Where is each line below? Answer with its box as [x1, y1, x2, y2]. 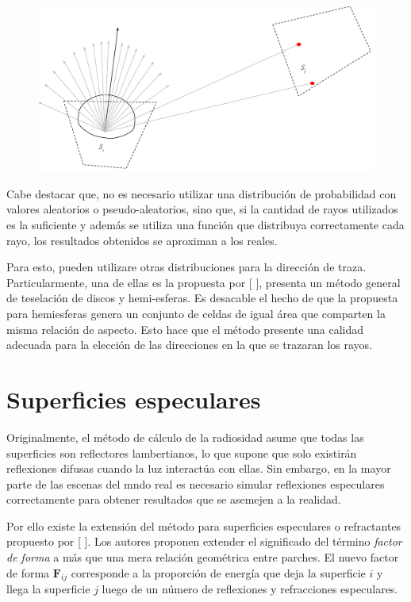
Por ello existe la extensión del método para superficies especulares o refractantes [6, 517, 401, 534]
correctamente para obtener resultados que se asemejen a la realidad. [6, 491, 341, 508]
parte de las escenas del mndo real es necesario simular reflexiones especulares [6, 475, 385, 492]
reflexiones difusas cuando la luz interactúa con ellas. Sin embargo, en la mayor [6, 460, 391, 477]
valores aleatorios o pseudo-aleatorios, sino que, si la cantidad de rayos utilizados [6, 201, 398, 217]
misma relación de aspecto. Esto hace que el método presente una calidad [6, 320, 364, 337]
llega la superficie [6, 581, 90, 597]
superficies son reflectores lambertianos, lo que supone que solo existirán [6, 444, 357, 461]
